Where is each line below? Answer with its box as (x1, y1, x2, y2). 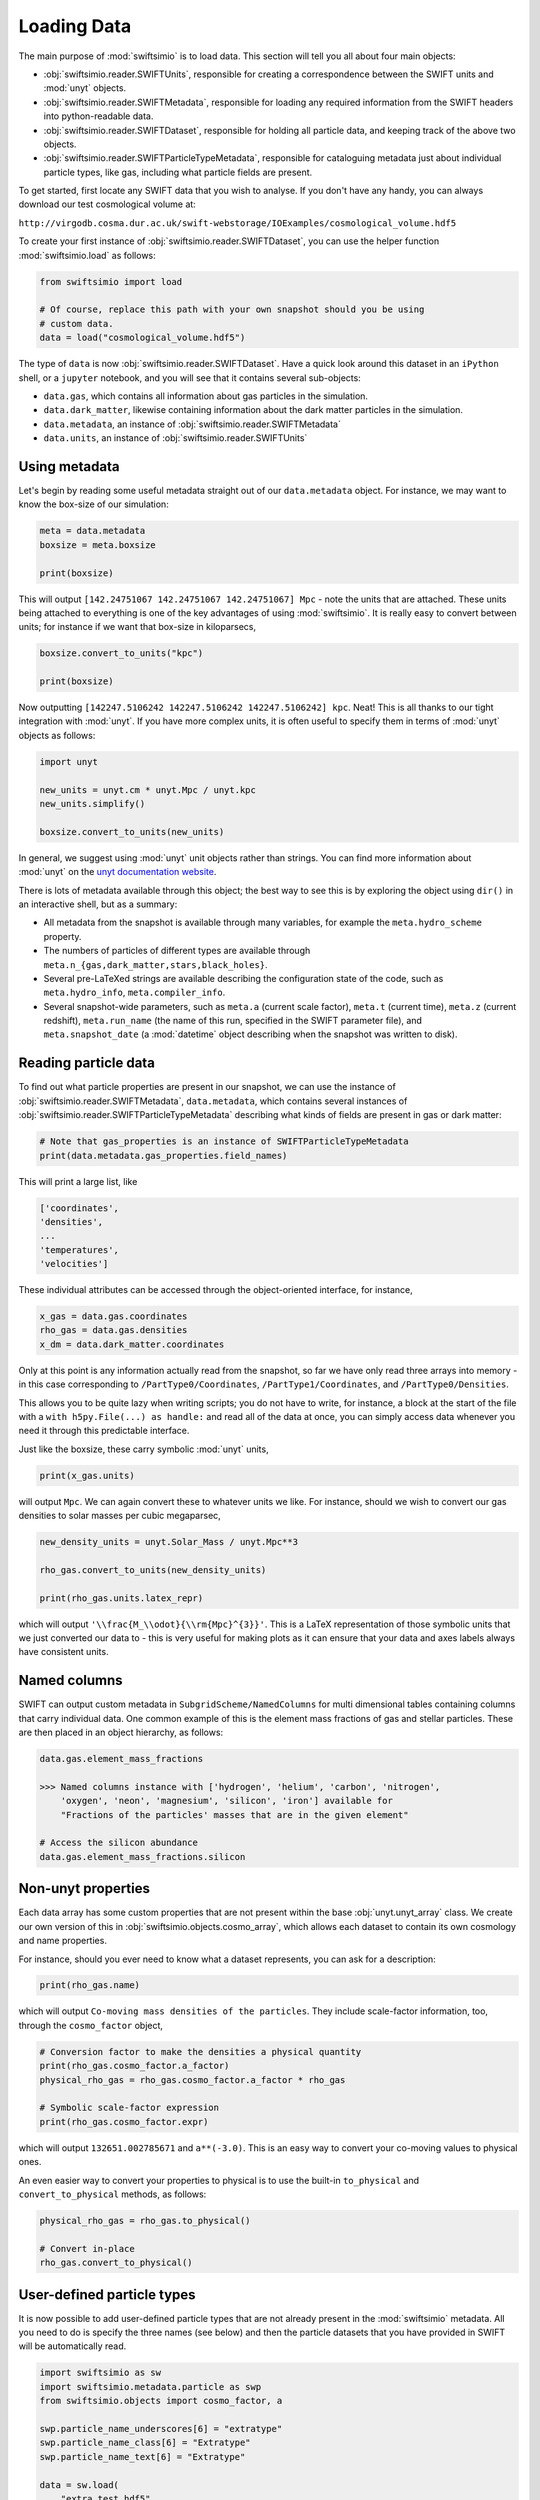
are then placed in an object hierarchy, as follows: (18, 1726, 224, 1739)
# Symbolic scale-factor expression (39, 2102, 220, 2114)
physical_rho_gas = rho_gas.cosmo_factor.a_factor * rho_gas (39, 2074, 346, 2085)
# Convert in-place (39, 2243, 135, 2254)
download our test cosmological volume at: (18, 198, 197, 210)
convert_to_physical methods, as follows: (18, 2188, 207, 2200)
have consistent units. (18, 1646, 109, 1658)
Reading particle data (18, 1055, 155, 1072)
